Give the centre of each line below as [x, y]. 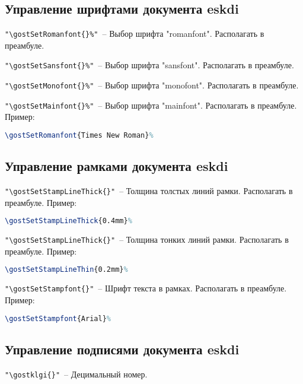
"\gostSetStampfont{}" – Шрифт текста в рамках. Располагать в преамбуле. [146, 288]
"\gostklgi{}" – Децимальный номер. [76, 374]
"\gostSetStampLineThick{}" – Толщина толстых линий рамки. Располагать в [149, 191]
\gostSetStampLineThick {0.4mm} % [68, 221]
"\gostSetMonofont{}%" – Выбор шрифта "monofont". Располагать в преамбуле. [152, 85]
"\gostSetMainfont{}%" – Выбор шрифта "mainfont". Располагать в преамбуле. [151, 105]
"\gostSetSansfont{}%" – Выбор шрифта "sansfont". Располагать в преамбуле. [149, 65]
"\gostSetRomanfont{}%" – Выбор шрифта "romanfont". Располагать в [135, 34]
